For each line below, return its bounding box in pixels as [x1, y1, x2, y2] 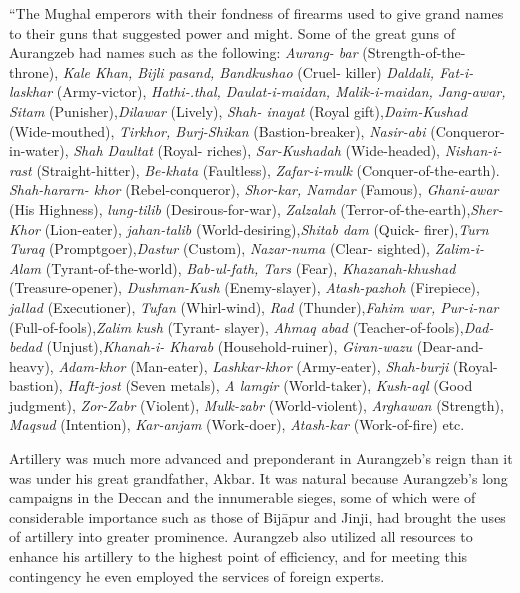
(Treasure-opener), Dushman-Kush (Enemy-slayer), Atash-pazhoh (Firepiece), [9, 277, 480, 298]
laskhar [9, 81, 53, 102]
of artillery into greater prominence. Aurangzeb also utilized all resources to [9, 526, 473, 547]
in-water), [9, 140, 69, 161]
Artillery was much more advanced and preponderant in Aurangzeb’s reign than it [9, 448, 513, 469]
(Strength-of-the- [362, 42, 466, 63]
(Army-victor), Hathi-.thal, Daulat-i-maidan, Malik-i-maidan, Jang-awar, [56, 81, 506, 102]
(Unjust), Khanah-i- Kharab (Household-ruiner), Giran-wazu [46, 336, 413, 357]
